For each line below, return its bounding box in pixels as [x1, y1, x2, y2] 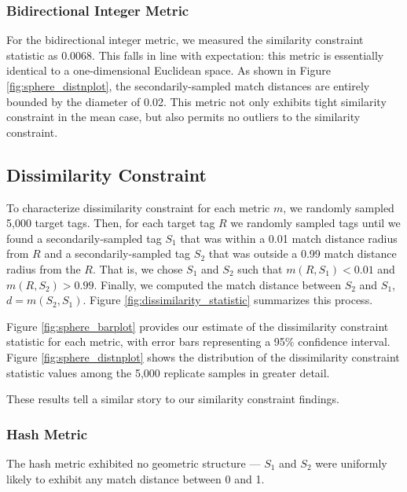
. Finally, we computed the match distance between [93, 276, 341, 292]
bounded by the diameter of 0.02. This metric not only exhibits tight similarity [6, 93, 387, 109]
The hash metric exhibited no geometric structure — [6, 454, 261, 471]
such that [237, 260, 283, 277]
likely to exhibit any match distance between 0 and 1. [6, 470, 265, 486]
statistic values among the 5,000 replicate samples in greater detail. [6, 364, 330, 380]
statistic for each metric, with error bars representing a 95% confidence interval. [6, 333, 390, 350]
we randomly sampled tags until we [230, 215, 401, 231]
